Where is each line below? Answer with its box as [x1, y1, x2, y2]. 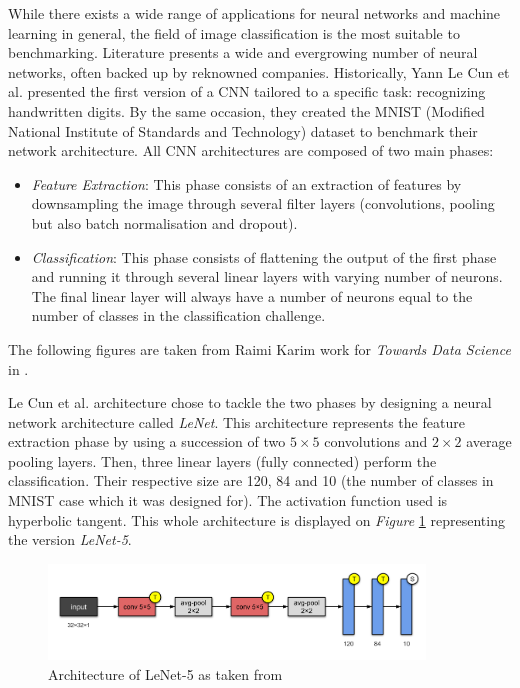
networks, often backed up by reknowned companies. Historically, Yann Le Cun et [8, 61, 510, 82]
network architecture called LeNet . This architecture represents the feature [8, 411, 465, 432]
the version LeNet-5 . [8, 529, 132, 550]
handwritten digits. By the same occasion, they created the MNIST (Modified [8, 100, 485, 121]
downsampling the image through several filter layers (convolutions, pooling [31, 193, 495, 214]
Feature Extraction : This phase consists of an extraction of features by [31, 173, 462, 194]
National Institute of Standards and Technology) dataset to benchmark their [8, 120, 478, 141]
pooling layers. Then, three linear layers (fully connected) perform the [8, 450, 437, 471]
